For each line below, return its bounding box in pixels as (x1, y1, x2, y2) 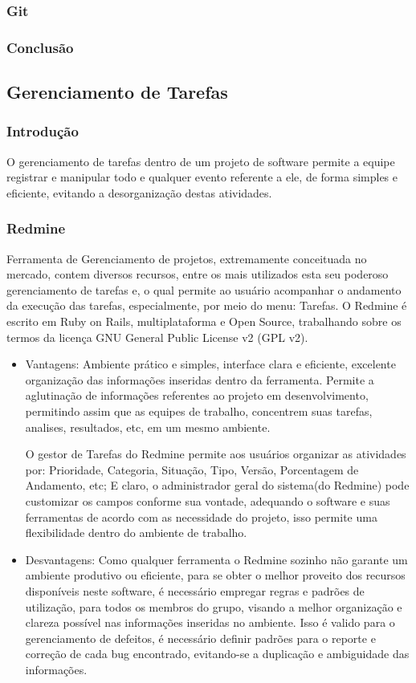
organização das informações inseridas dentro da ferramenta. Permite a (25, 371, 374, 388)
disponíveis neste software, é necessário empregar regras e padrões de (25, 582, 365, 599)
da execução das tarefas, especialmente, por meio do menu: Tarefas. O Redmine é (6, 297, 407, 314)
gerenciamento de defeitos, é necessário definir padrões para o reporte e (25, 629, 376, 646)
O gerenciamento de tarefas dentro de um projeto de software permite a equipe (6, 152, 395, 169)
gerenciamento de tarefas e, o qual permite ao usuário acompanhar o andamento (6, 281, 402, 298)
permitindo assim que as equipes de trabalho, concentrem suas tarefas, (25, 403, 373, 420)
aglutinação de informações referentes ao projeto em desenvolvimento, (25, 387, 369, 404)
